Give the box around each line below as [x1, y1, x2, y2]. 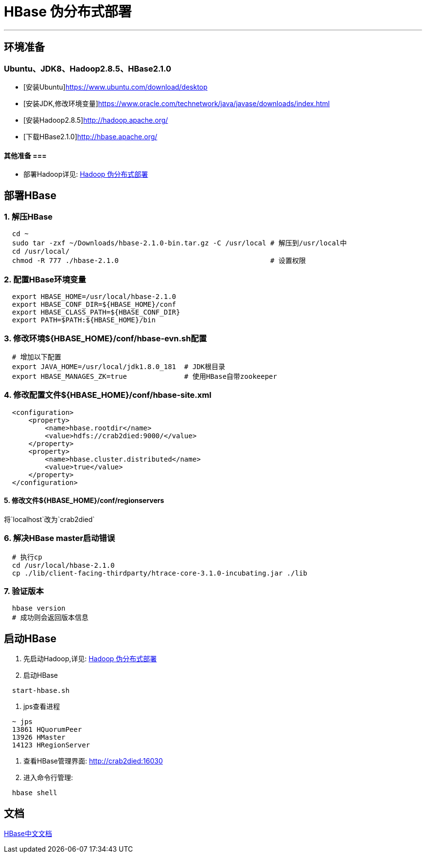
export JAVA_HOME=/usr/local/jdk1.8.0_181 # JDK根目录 [12, 362, 226, 371]
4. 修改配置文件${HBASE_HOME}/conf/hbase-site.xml [4, 390, 212, 400]
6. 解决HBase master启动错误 [4, 533, 115, 543]
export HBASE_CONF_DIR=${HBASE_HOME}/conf [12, 300, 177, 309]
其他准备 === [4, 151, 47, 160]
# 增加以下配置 [12, 353, 61, 361]
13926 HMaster [12, 733, 66, 742]
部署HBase [4, 189, 57, 202]
